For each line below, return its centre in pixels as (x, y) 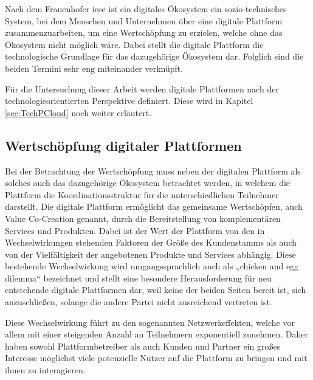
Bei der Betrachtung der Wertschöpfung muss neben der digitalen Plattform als (153, 171)
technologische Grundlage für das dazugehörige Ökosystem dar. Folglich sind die (154, 56)
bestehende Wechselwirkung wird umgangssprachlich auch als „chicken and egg (152, 266)
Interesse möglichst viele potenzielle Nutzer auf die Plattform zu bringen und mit (156, 358)
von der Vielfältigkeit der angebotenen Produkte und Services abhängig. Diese (150, 254)
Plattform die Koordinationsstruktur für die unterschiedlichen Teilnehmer (142, 194)
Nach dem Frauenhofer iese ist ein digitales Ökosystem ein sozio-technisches (146, 9)
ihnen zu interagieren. (45, 370)
